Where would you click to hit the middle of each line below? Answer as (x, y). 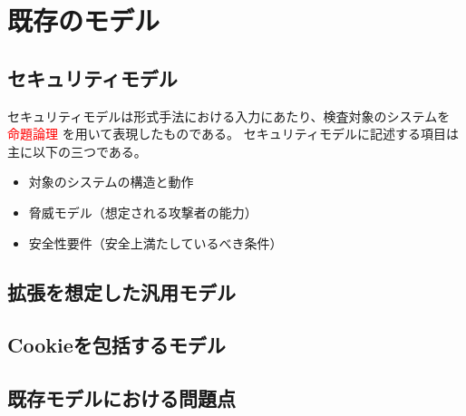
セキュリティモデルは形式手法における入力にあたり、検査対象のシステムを (229, 116)
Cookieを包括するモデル (116, 345)
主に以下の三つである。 (77, 151)
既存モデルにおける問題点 (121, 398)
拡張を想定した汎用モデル (121, 291)
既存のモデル (84, 20)
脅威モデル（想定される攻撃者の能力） (143, 212)
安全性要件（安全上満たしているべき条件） (155, 242)
